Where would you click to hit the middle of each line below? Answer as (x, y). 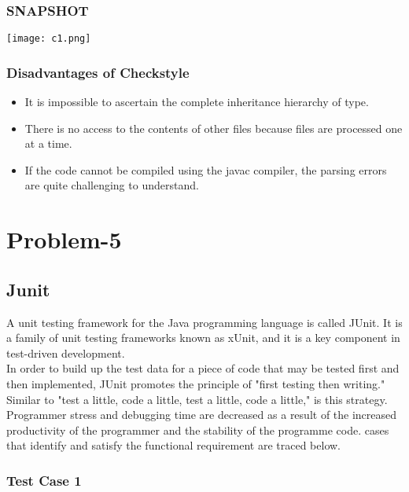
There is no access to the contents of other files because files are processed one (214, 128)
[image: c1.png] (49, 39)
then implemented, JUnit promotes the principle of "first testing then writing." (196, 384)
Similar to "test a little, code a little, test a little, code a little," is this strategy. (197, 399)
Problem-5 (64, 239)
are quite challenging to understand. (112, 185)
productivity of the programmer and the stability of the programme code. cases (198, 430)
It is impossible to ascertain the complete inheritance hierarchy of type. (197, 102)
